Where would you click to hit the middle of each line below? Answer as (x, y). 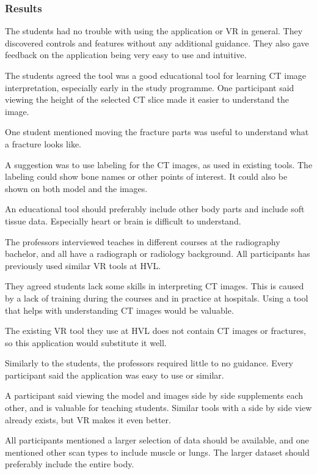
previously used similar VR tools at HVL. (83, 265)
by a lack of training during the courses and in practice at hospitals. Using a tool (157, 298)
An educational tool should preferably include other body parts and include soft (155, 209)
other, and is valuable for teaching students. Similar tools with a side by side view (158, 408)
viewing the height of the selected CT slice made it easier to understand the (147, 99)
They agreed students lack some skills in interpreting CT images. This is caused (155, 286)
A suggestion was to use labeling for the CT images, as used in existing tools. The (159, 164)
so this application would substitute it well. (86, 342)
